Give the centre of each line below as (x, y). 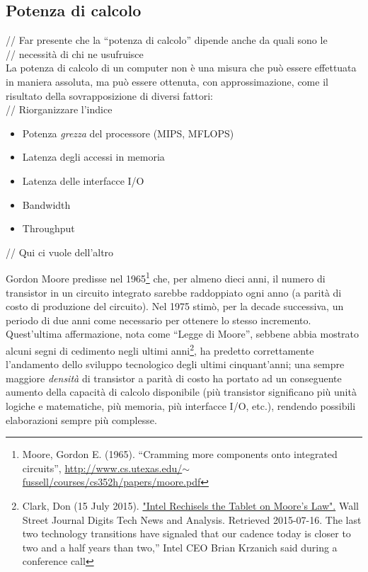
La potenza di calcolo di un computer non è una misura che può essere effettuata (181, 68)
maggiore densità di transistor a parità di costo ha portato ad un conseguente (174, 378)
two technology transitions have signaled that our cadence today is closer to (186, 533)
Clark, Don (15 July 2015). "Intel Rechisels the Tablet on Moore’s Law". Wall (190, 505)
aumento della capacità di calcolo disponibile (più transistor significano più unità (181, 392)
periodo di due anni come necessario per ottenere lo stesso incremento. (159, 320)
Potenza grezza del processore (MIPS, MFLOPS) (128, 133)
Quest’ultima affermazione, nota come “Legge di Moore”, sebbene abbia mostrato (183, 334)
